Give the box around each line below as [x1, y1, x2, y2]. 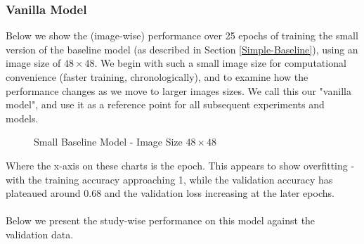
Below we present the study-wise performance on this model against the [6, 213, 316, 228]
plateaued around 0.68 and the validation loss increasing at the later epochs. [6, 186, 334, 200]
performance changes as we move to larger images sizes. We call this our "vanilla [6, 83, 351, 98]
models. [6, 110, 39, 125]
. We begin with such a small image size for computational [94, 56, 346, 70]
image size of [6, 56, 61, 70]
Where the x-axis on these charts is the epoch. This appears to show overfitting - [6, 158, 355, 172]
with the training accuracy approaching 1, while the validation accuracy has [6, 172, 333, 186]
